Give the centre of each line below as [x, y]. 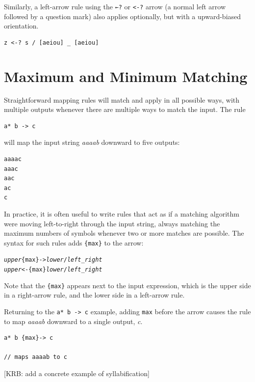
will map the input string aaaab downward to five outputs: [92, 142]
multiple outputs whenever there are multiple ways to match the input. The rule [125, 109]
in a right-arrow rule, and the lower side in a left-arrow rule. [94, 295]
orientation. [21, 26]
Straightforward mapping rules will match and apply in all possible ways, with [122, 99]
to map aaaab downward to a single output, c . [73, 321]
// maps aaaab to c [36, 357]
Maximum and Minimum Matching [126, 76]
